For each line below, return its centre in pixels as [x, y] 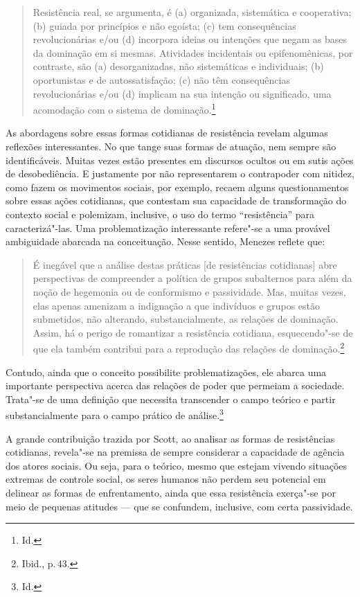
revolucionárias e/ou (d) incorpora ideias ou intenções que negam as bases [190, 39]
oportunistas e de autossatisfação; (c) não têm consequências [161, 79]
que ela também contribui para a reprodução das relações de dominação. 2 [189, 347]
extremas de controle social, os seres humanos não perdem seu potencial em [166, 479]
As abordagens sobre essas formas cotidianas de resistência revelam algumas [167, 133]
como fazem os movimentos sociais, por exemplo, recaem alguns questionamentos [177, 187]
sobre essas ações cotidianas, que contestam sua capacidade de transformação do [176, 201]
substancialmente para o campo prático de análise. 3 [115, 414]
